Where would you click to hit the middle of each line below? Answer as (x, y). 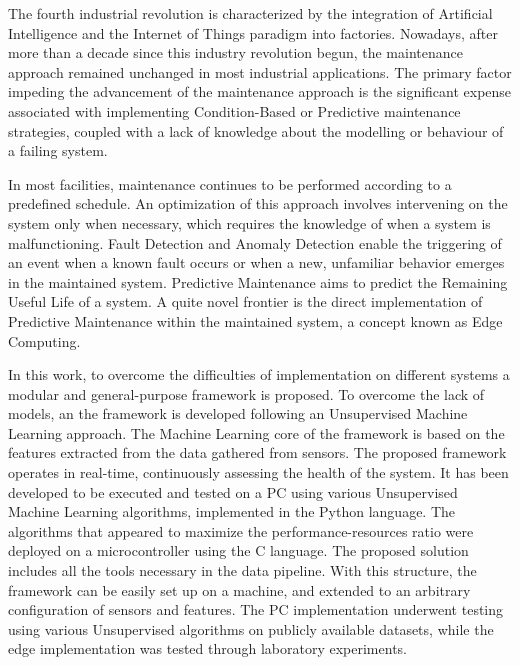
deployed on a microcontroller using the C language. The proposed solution (238, 550)
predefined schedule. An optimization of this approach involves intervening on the (258, 203)
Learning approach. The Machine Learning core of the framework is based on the (256, 432)
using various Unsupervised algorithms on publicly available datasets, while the (251, 628)
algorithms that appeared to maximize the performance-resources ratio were (241, 530)
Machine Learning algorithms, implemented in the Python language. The (232, 511)
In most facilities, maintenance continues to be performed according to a (230, 183)
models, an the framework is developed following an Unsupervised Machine (238, 413)
